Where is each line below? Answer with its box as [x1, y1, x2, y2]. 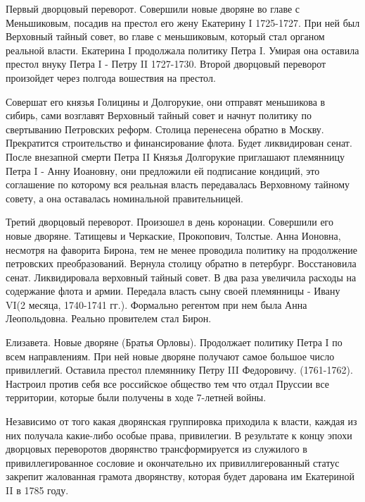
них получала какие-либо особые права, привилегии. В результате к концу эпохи [6, 427, 352, 442]
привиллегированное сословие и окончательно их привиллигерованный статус [6, 455, 340, 470]
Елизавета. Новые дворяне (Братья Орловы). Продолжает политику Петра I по [6, 335, 342, 350]
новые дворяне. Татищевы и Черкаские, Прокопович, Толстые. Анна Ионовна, [6, 228, 341, 243]
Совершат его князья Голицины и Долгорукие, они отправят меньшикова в [6, 94, 326, 109]
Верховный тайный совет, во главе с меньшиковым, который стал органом [6, 29, 325, 44]
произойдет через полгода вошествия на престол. [6, 70, 216, 85]
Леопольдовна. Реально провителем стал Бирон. [6, 311, 212, 326]
